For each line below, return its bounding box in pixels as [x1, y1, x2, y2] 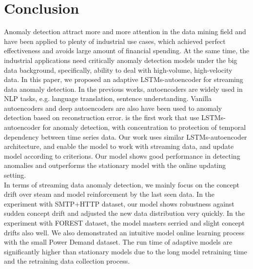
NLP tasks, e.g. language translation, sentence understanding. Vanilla [4, 93, 212, 103]
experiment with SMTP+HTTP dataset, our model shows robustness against [4, 198, 234, 208]
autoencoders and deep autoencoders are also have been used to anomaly [4, 103, 222, 113]
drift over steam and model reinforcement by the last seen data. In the [4, 189, 215, 199]
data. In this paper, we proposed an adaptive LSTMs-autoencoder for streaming [4, 74, 243, 84]
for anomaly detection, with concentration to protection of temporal [42, 122, 246, 132]
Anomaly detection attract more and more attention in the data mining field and [4, 26, 246, 37]
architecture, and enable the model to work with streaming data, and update [4, 141, 234, 151]
